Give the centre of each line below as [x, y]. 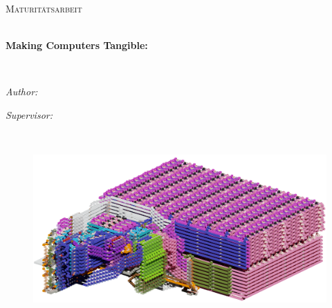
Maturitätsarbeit [44, 8]
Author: [22, 92]
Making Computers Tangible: [77, 45]
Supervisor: [29, 114]
